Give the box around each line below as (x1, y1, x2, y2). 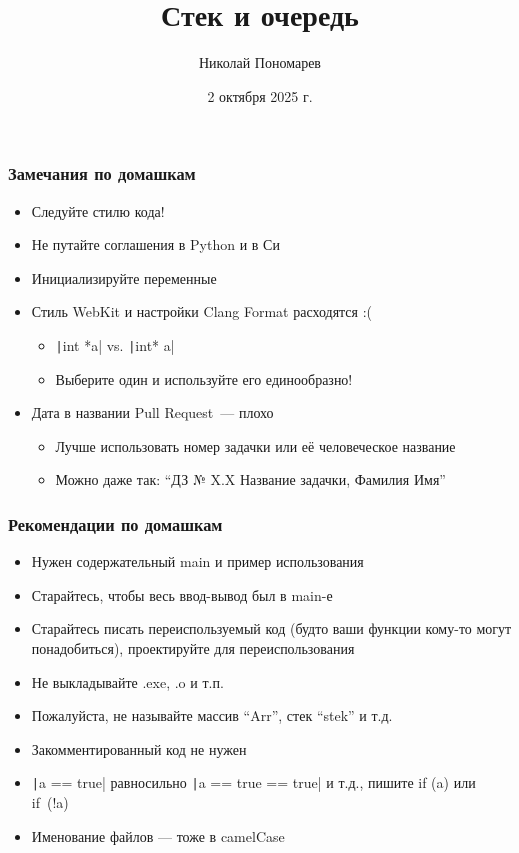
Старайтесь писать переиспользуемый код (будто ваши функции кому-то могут (31, 618, 512, 639)
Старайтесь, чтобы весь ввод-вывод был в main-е (31, 584, 333, 605)
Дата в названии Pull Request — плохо (31, 402, 274, 423)
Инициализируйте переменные (31, 267, 217, 288)
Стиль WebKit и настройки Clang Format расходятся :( (31, 301, 373, 322)
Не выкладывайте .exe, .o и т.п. (31, 671, 224, 692)
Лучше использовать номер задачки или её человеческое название (55, 435, 456, 456)
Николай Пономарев (198, 52, 321, 73)
